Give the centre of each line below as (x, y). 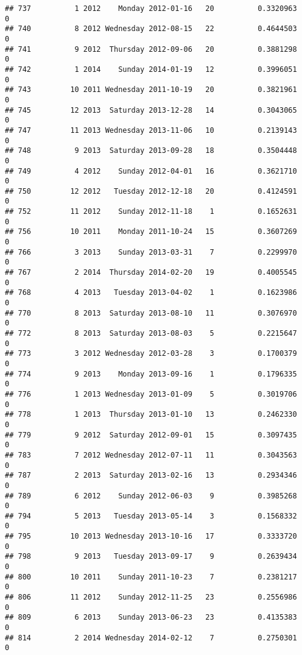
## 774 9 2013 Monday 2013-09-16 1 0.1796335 (151, 374)
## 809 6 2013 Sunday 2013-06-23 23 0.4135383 (151, 618)
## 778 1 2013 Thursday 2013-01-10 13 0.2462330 (151, 415)
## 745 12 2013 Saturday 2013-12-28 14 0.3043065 (151, 110)
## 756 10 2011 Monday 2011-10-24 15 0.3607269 (151, 232)
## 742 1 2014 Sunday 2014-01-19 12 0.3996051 (151, 69)
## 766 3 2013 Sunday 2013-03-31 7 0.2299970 (151, 252)
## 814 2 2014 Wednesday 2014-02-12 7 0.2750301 (151, 638)
